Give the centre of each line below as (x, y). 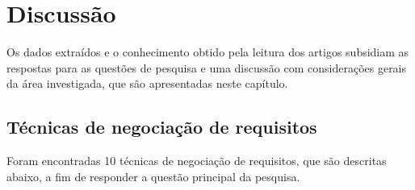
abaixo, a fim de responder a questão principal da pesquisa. (153, 176)
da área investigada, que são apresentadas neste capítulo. (147, 83)
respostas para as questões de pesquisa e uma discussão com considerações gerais (207, 67)
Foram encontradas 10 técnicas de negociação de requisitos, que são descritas (197, 161)
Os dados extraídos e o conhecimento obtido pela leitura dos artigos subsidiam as (208, 52)
